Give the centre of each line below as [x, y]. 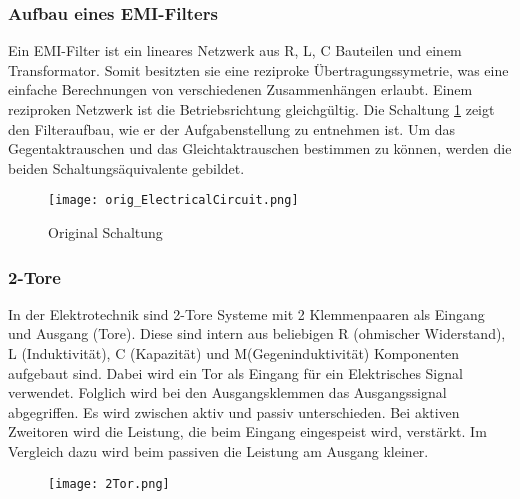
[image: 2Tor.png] [109, 483]
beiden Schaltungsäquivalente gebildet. [126, 167]
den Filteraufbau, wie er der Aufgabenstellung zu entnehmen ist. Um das [232, 128]
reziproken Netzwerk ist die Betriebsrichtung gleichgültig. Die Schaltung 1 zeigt [251, 109]
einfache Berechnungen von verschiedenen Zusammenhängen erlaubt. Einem [240, 89]
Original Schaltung [105, 232]
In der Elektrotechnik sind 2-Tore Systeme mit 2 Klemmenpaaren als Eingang [246, 313]
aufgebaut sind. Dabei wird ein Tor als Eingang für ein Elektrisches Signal [235, 372]
